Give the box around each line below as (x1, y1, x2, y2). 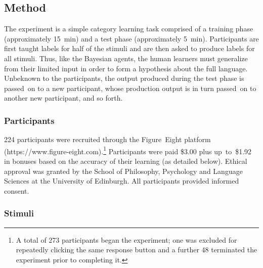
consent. (4, 185, 29, 196)
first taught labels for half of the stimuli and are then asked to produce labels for (4, 43, 255, 54)
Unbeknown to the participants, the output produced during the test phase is (4, 73, 244, 83)
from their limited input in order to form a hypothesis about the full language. (4, 63, 248, 73)
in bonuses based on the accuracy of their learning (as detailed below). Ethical (4, 156, 247, 166)
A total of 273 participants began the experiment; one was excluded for (16, 234, 237, 245)
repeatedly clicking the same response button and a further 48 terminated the (16, 244, 257, 255)
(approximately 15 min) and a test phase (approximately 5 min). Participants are (4, 33, 259, 43)
